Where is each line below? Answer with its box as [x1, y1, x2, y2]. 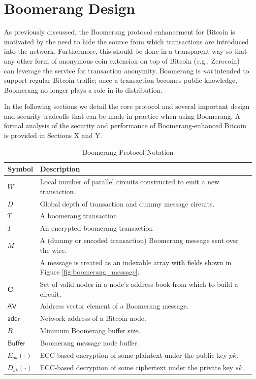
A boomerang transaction [40, 210, 117, 221]
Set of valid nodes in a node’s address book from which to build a [40, 278, 238, 289]
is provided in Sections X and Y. [4, 130, 102, 140]
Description [40, 164, 80, 174]
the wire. [40, 244, 67, 255]
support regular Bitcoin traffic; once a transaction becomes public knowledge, [4, 75, 237, 85]
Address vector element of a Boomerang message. [40, 301, 189, 311]
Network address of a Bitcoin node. [40, 313, 146, 323]
